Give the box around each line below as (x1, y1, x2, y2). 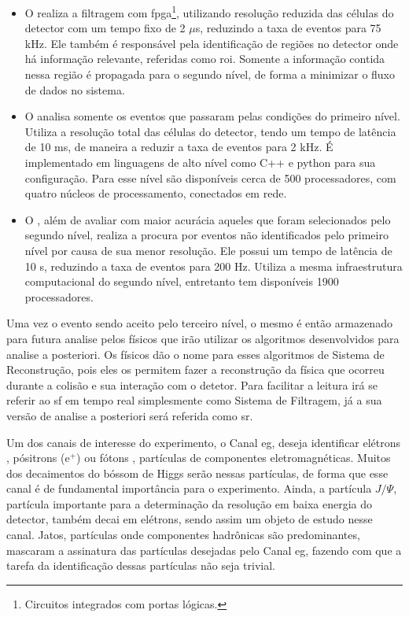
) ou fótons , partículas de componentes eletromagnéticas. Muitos (76, 449, 391, 466)
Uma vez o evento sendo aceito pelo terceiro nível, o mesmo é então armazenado (6, 315, 392, 331)
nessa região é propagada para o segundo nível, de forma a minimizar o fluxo (24, 66, 395, 83)
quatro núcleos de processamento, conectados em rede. (24, 185, 287, 201)
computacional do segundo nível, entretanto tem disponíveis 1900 (24, 273, 339, 290)
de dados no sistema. (24, 81, 125, 98)
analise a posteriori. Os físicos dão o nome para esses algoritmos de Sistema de (6, 345, 385, 362)
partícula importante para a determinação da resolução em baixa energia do (6, 495, 373, 512)
